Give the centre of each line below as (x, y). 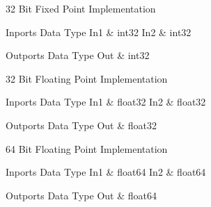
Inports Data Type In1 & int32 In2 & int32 (99, 32)
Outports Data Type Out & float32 (81, 125)
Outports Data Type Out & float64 (81, 195)
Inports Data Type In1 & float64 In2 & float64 (106, 172)
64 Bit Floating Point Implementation (87, 148)
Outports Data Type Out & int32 (78, 55)
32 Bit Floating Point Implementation (87, 78)
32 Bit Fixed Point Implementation (81, 8)
